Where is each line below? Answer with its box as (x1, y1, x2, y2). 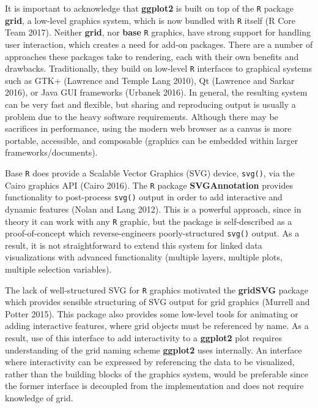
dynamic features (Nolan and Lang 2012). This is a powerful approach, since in (5, 202, 301, 215)
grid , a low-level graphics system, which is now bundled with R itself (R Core (5, 13, 295, 26)
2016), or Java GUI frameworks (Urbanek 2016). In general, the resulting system (5, 86, 308, 99)
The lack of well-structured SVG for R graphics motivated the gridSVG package (5, 283, 308, 296)
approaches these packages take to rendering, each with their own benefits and (5, 50, 299, 62)
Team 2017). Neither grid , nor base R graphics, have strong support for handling (5, 26, 311, 39)
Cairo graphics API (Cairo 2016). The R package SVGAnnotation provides (5, 178, 293, 191)
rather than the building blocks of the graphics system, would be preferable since (5, 367, 309, 380)
